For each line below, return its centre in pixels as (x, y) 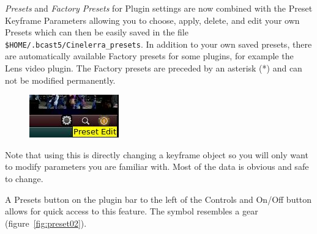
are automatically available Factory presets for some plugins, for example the (149, 56)
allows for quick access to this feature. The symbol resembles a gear (132, 211)
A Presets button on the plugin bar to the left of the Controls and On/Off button (158, 199)
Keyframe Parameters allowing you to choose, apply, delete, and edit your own (152, 20)
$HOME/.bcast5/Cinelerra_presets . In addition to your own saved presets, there (158, 44)
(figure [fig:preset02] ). (46, 223)
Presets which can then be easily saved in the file (97, 32)
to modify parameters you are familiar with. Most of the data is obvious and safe (157, 166)
